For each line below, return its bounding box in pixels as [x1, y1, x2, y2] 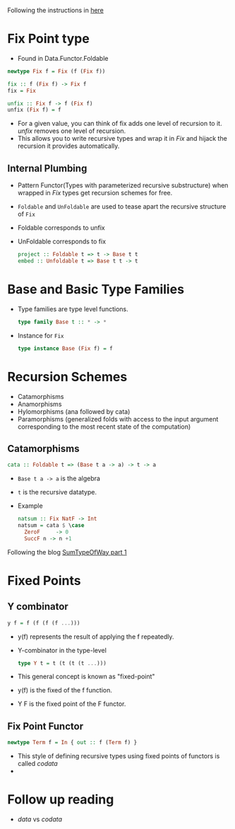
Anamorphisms [17, 400, 62, 408]
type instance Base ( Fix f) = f [17, 344, 113, 352]
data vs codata [17, 815, 62, 823]
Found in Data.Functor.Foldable [17, 54, 109, 62]
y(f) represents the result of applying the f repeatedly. [17, 632, 174, 641]
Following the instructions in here [7, 6, 104, 14]
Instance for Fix [17, 331, 64, 340]
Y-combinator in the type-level [17, 646, 107, 654]
